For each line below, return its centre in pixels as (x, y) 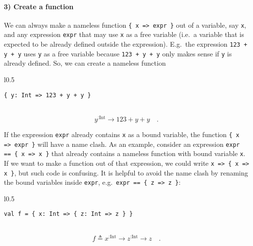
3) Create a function (39, 6)
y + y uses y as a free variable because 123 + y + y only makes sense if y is (118, 53)
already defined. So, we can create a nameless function (85, 63)
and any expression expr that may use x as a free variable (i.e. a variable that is (124, 34)
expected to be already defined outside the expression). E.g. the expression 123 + (126, 44)
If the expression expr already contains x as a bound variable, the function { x (122, 134)
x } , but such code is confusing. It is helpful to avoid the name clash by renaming (126, 172)
